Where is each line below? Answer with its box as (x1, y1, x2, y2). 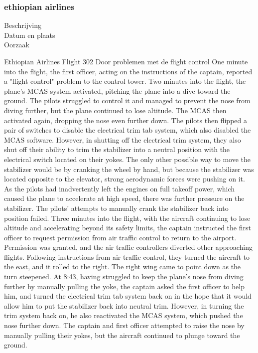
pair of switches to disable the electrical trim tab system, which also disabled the (4, 125, 251, 135)
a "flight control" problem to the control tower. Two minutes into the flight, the (4, 76, 246, 86)
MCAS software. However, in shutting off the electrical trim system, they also (4, 134, 241, 145)
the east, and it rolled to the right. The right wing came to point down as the (4, 261, 241, 272)
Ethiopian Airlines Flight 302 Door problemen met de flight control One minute (4, 56, 248, 66)
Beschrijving (4, 20, 41, 30)
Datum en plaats (4, 29, 55, 40)
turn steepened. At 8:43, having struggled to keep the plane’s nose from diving (4, 271, 244, 282)
